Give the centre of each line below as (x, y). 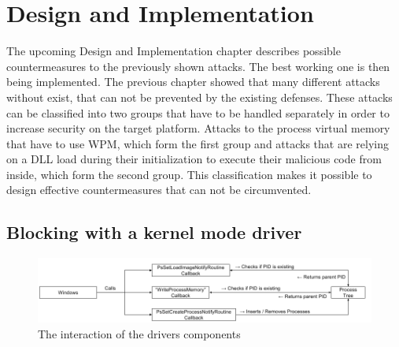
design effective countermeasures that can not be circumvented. (159, 190)
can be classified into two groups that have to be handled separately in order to (198, 112)
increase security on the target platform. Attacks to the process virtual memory (198, 128)
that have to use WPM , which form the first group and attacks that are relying (198, 143)
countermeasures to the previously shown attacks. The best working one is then (198, 66)
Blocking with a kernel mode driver (154, 232)
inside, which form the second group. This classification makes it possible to (189, 174)
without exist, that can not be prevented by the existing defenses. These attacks (199, 97)
